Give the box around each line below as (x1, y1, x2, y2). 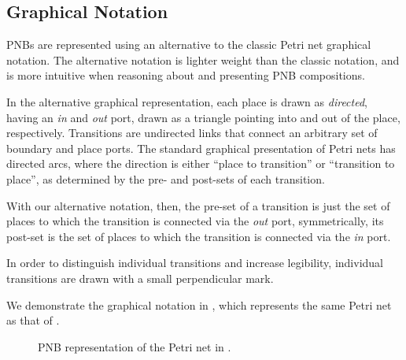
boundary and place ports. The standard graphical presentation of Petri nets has (6, 139, 396, 156)
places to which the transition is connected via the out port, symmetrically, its (6, 213, 384, 229)
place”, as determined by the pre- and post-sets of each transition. (6, 170, 325, 187)
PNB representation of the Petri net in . (38, 338, 231, 354)
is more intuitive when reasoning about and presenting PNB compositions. (6, 67, 365, 84)
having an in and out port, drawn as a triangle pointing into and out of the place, (6, 109, 400, 125)
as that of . (6, 312, 60, 328)
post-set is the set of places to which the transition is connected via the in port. (6, 228, 391, 244)
